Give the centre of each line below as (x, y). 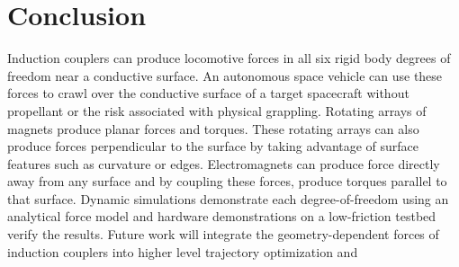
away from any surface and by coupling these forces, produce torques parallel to (227, 181)
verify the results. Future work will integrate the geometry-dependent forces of (223, 234)
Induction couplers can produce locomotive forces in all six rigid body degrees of (229, 58)
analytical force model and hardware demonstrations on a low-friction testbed (222, 216)
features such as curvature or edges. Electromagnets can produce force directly (224, 163)
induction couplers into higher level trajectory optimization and (183, 251)
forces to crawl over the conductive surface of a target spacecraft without (208, 93)
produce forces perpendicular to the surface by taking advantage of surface (213, 146)
